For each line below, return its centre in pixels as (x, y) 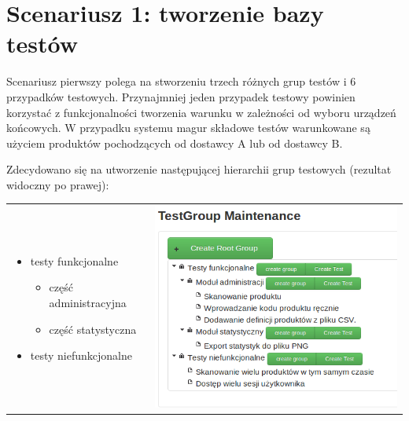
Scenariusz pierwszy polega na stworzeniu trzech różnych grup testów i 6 (181, 81)
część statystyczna (93, 329)
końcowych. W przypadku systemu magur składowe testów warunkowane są (188, 128)
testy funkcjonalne (74, 260)
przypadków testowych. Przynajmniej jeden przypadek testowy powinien (181, 96)
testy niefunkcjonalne (81, 355)
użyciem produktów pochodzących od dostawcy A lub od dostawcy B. (175, 143)
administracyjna (88, 302)
